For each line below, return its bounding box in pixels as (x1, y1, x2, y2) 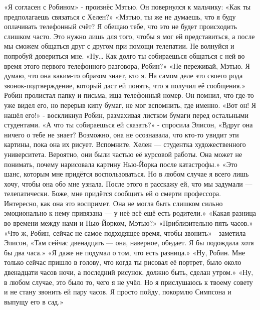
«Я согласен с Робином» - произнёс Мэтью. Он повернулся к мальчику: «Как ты (4, 2, 251, 12)
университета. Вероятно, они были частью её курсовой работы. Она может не (4, 148, 242, 159)
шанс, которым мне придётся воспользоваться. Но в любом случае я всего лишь (4, 169, 249, 179)
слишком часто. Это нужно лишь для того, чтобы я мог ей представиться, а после (4, 31, 255, 41)
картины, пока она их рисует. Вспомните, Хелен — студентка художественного (4, 139, 246, 149)
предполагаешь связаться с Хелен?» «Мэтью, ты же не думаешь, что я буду (4, 11, 236, 22)
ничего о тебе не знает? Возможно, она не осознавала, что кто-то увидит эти (4, 129, 239, 139)
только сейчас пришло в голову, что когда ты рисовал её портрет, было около (4, 257, 241, 267)
